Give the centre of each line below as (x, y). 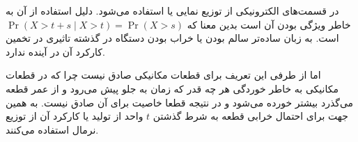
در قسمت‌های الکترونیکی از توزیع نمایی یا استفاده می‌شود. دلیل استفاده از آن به (172, 10)
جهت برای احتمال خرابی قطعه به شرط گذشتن (250, 116)
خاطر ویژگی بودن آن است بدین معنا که (269, 24)
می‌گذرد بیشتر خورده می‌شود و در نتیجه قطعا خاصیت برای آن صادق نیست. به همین (180, 102)
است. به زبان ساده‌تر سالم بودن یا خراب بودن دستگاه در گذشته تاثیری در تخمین (172, 38)
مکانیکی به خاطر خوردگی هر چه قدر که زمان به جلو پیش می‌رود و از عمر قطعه (172, 88)
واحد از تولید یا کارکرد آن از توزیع (75, 116)
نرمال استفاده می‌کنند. (52, 129)
